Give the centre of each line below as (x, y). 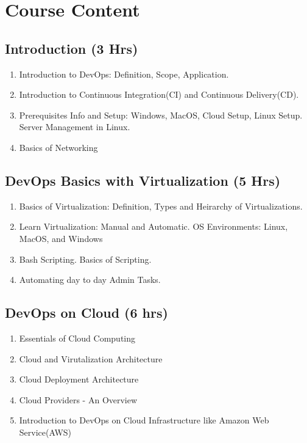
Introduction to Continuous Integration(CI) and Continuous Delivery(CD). (159, 94)
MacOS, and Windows (61, 238)
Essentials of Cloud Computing (77, 338)
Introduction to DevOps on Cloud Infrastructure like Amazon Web (144, 420)
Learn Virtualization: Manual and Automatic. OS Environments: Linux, (153, 226)
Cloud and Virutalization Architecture (91, 358)
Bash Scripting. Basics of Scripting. (85, 259)
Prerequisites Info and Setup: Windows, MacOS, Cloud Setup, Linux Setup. (161, 115)
